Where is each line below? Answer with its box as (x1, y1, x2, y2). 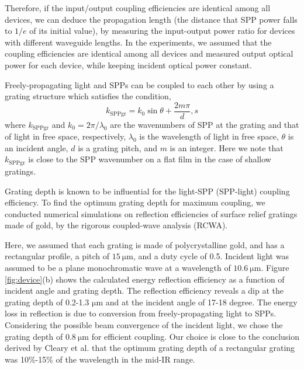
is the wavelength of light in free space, (139, 130, 279, 142)
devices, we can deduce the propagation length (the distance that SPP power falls (5, 13, 298, 25)
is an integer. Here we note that (170, 141, 284, 154)
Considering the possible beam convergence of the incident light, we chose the (5, 319, 283, 331)
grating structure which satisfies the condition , (5, 90, 171, 102)
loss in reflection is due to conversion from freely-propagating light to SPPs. (5, 307, 277, 319)
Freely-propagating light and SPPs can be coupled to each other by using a (5, 78, 274, 90)
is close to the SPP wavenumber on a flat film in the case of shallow (28, 153, 271, 165)
